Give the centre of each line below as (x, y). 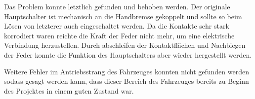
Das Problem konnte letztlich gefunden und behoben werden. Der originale (117, 6)
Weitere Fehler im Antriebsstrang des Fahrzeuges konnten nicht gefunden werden (127, 71)
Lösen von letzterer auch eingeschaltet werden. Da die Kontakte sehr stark (117, 26)
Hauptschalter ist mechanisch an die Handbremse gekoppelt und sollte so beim (123, 16)
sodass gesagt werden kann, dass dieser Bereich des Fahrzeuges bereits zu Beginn (127, 81)
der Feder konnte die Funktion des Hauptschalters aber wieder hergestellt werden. (128, 54)
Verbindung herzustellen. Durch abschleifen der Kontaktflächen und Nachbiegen (125, 45)
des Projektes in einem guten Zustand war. (69, 90)
